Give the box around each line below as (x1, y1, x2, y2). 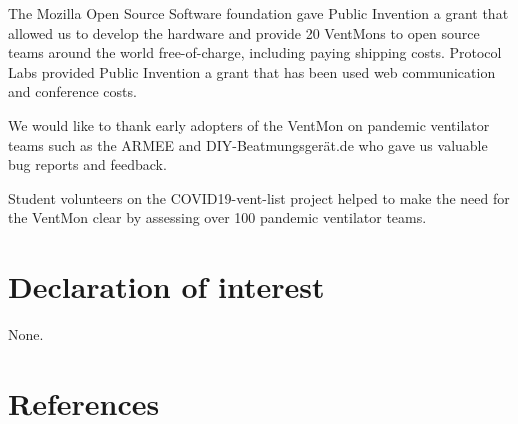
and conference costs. (8, 81, 137, 102)
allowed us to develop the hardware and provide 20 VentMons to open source (8, 22, 480, 43)
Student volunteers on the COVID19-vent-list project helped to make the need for (8, 187, 510, 208)
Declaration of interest (8, 266, 325, 307)
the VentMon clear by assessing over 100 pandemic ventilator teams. (8, 207, 427, 228)
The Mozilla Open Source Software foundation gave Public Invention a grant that (8, 3, 509, 23)
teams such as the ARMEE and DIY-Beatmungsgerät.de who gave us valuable (8, 134, 488, 155)
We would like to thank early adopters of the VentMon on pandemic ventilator (8, 114, 490, 135)
